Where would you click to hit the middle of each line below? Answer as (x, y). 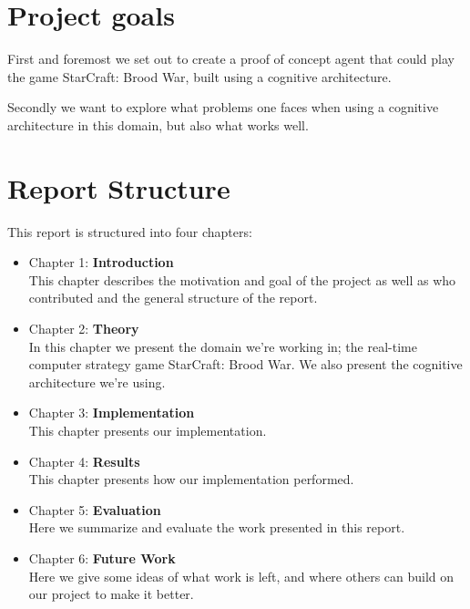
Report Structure (119, 187)
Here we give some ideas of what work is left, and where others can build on (241, 576)
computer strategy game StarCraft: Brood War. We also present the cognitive (245, 364)
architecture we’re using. (97, 382)
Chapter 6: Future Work (102, 557)
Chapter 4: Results (84, 461)
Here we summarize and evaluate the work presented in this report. (217, 527)
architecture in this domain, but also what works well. (158, 124)
